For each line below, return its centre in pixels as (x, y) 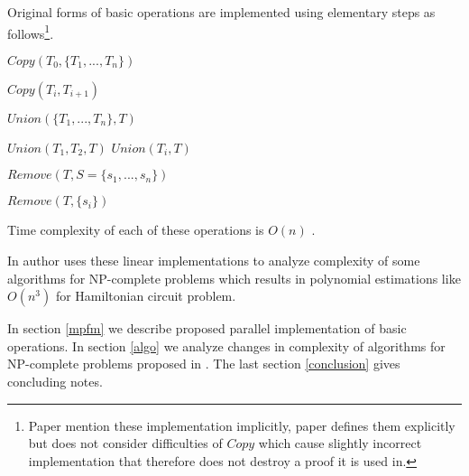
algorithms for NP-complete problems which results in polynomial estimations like (234, 278)
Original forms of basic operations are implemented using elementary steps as (221, 12)
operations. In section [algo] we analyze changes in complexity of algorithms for (226, 345)
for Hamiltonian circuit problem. (146, 296)
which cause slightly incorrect (340, 443)
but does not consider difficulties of (125, 443)
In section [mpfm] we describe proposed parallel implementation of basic (207, 328)
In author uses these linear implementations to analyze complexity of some (214, 261)
